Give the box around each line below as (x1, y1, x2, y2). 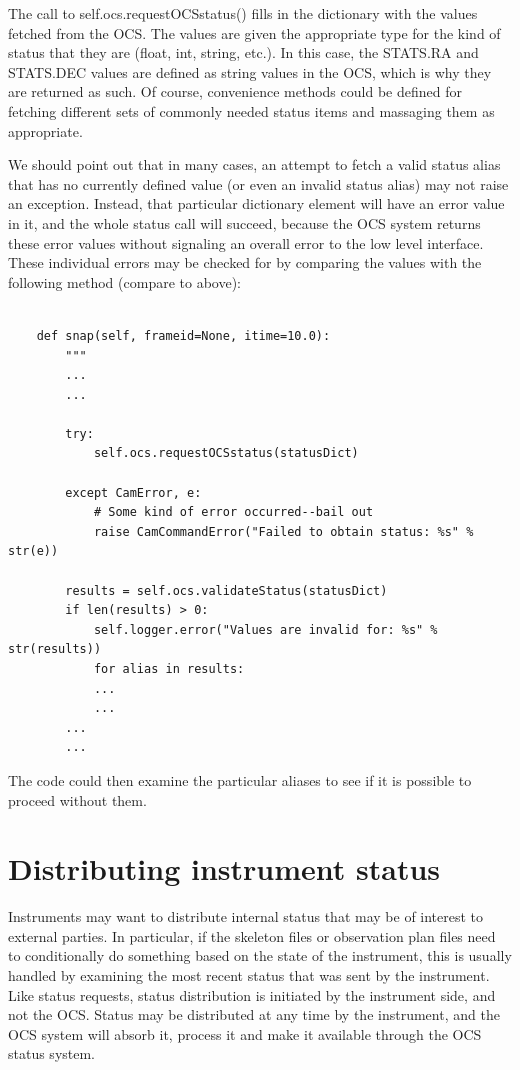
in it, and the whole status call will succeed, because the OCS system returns (8, 212, 481, 233)
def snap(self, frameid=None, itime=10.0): (36, 328, 331, 343)
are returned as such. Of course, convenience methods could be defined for (8, 81, 462, 102)
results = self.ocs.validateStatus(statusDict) (65, 583, 388, 598)
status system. (8, 1043, 96, 1064)
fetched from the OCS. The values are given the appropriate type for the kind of (8, 22, 501, 43)
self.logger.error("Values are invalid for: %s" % (93, 622, 438, 637)
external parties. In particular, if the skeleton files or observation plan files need (8, 925, 496, 946)
